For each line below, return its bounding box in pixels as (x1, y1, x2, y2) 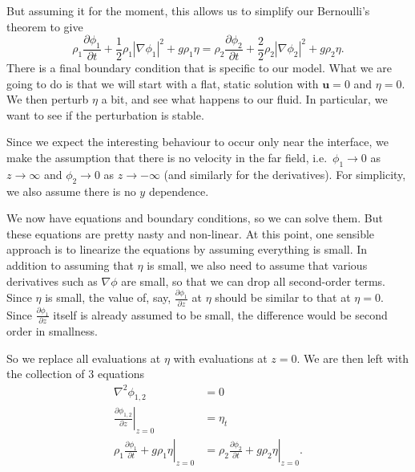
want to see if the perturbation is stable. (6, 106, 204, 123)
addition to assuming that (6, 256, 134, 273)
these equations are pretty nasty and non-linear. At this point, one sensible (6, 225, 375, 242)
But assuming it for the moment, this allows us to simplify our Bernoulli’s (6, 2, 370, 18)
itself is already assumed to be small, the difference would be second (53, 306, 388, 323)
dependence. (148, 182, 209, 199)
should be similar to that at (215, 289, 351, 306)
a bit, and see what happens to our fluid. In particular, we (101, 91, 388, 108)
